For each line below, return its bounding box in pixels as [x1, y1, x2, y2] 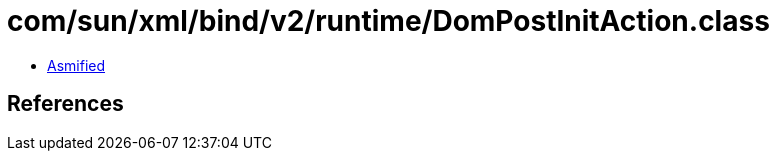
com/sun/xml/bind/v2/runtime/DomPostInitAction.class [7, 4, 770, 38]
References [7, 91, 124, 117]
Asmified [47, 56, 106, 74]
